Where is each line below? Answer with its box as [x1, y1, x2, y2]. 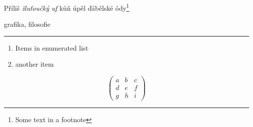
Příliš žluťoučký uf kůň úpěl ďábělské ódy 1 [4, 1, 129, 13]
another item [15, 59, 54, 69]
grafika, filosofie [4, 19, 51, 29]
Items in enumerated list [15, 42, 89, 53]
